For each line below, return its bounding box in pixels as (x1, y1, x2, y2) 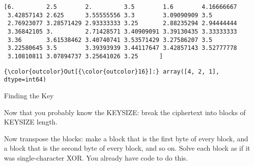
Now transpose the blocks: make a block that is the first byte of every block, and (4, 133, 249, 143)
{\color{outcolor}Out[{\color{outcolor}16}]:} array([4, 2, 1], (4, 68, 219, 75)
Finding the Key (4, 90, 54, 100)
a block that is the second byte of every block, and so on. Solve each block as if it (4, 143, 251, 153)
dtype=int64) (4, 76, 46, 83)
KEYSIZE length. (4, 117, 58, 127)
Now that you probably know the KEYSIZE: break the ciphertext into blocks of (4, 107, 246, 117)
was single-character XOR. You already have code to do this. (4, 152, 188, 163)
